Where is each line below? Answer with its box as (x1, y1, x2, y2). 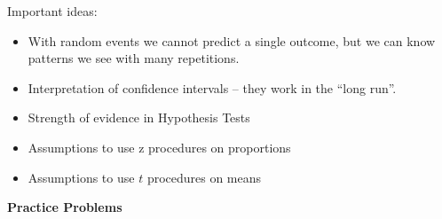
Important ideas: (7, 2, 98, 20)
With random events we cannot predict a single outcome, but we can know (28, 31, 436, 50)
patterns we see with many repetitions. (28, 49, 240, 67)
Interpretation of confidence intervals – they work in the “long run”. (28, 78, 397, 97)
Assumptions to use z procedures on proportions (28, 137, 291, 156)
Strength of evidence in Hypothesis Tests (28, 108, 250, 127)
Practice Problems (7, 198, 122, 216)
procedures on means (146, 168, 262, 186)
